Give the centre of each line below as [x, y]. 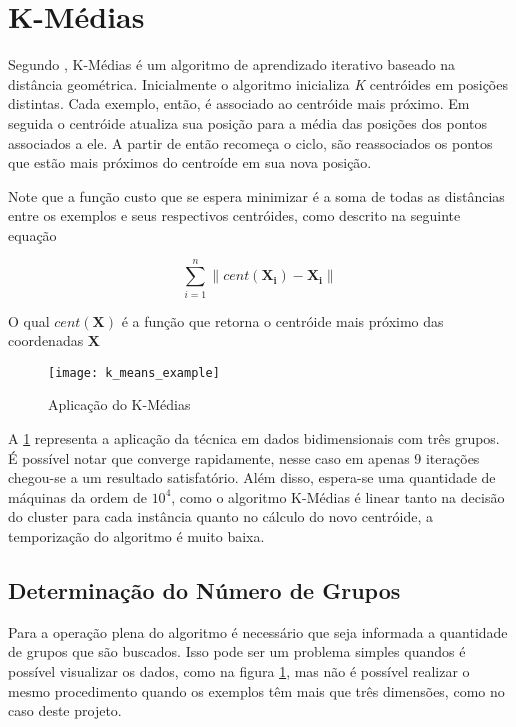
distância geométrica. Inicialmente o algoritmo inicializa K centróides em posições [258, 83]
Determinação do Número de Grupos [204, 589]
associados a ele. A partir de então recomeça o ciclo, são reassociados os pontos [250, 142]
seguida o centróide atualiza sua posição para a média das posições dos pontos [247, 122]
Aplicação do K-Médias [119, 404]
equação [32, 234]
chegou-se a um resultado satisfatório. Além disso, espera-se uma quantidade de [252, 477]
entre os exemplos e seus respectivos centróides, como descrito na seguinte [234, 215]
